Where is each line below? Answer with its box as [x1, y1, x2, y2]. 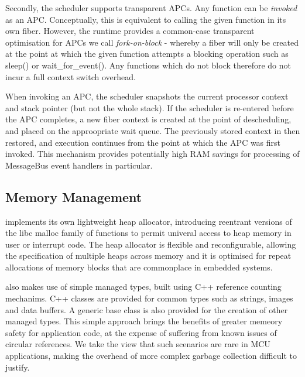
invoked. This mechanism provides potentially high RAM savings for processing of [5, 148, 300, 160]
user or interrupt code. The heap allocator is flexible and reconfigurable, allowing [5, 238, 296, 250]
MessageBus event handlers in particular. [5, 159, 153, 171]
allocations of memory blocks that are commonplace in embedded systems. [5, 261, 273, 273]
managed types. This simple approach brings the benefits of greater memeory [5, 315, 283, 327]
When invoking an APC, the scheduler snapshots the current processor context [5, 90, 289, 102]
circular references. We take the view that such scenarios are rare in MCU [5, 338, 270, 350]
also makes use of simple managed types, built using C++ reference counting [5, 280, 282, 293]
